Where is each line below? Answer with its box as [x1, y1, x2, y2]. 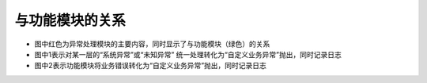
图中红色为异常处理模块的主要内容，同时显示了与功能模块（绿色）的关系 [34, 39, 270, 49]
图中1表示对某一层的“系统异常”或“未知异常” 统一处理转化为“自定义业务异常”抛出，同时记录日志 [34, 49, 342, 59]
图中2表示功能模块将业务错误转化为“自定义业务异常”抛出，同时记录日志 [34, 61, 266, 70]
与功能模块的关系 [14, 12, 127, 29]
